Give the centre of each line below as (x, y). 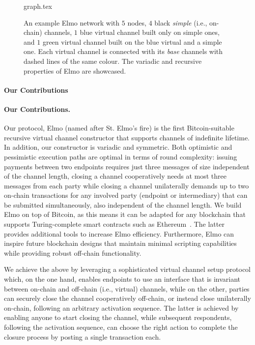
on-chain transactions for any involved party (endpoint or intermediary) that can (126, 195)
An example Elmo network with (72, 22)
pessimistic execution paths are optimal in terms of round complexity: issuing (121, 156)
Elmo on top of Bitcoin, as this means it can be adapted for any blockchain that (125, 214)
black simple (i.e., (181, 22)
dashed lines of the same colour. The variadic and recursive (113, 61)
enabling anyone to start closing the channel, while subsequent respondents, (118, 317)
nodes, (137, 22)
